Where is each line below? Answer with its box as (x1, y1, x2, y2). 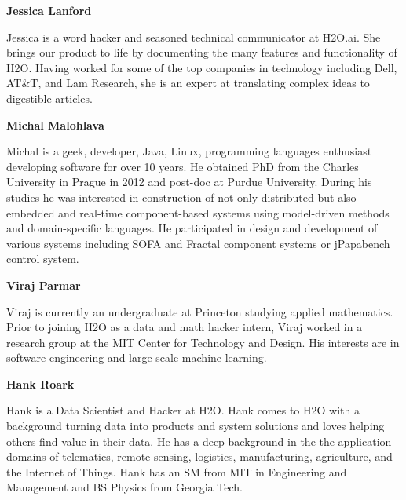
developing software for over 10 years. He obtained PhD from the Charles (6, 158, 359, 174)
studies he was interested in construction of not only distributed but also (6, 188, 357, 205)
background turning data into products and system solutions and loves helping (6, 418, 385, 434)
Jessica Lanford (6, 2, 92, 18)
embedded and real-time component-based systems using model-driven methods (6, 204, 390, 221)
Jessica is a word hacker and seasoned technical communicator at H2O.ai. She (6, 28, 381, 45)
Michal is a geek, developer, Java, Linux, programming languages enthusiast (6, 143, 372, 159)
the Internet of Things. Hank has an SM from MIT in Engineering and (6, 463, 347, 480)
